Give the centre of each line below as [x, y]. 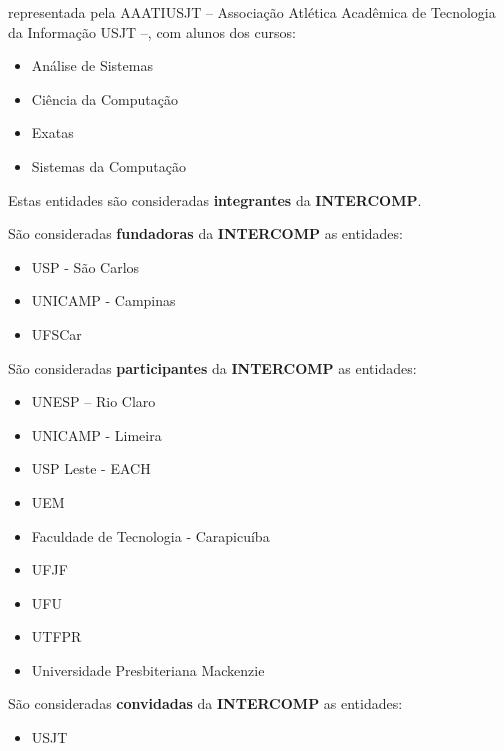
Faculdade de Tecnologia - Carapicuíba [150, 535]
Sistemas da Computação [108, 165]
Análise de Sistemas [92, 65]
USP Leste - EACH [91, 468]
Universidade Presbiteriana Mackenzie [148, 669]
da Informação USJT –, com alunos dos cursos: [152, 31]
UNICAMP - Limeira [96, 434]
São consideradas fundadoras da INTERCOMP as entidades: [205, 233]
